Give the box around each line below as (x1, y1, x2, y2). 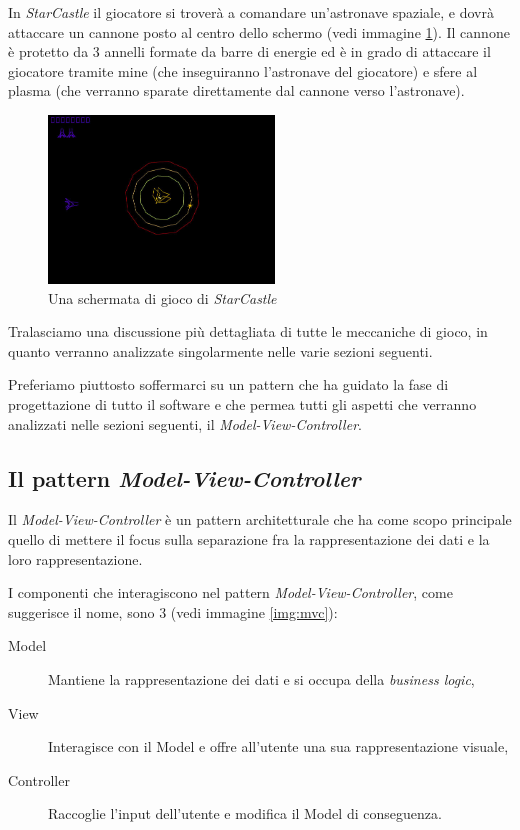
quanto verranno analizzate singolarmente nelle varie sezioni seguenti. (8, 340, 433, 361)
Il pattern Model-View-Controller (8, 462, 361, 493)
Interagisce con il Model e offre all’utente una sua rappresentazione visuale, (48, 736, 509, 757)
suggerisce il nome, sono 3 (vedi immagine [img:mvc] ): (8, 601, 338, 622)
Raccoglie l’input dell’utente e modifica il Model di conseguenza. (48, 803, 442, 824)
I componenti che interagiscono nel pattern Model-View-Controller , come (8, 582, 453, 603)
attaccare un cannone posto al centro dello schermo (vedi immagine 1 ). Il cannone (8, 21, 510, 42)
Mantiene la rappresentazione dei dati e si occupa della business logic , (48, 668, 475, 689)
